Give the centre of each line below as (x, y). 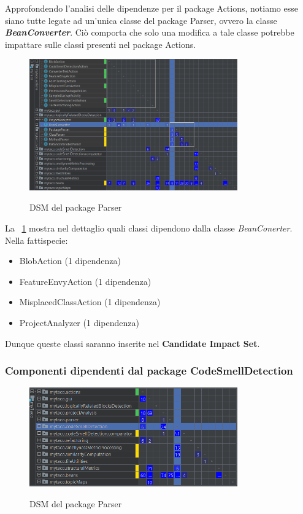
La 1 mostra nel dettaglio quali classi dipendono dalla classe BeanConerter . (149, 228)
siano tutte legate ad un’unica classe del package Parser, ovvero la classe (141, 20)
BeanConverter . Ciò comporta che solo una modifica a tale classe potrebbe (150, 32)
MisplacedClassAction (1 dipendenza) (90, 302)
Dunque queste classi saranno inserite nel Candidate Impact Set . (132, 343)
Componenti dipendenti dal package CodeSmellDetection (149, 371)
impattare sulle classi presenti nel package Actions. (101, 44)
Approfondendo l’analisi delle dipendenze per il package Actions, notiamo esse (151, 8)
